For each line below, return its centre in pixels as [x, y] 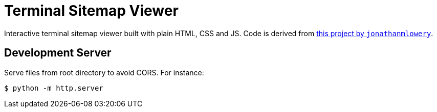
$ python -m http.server [54, 88]
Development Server [58, 53]
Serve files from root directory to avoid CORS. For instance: [104, 72]
